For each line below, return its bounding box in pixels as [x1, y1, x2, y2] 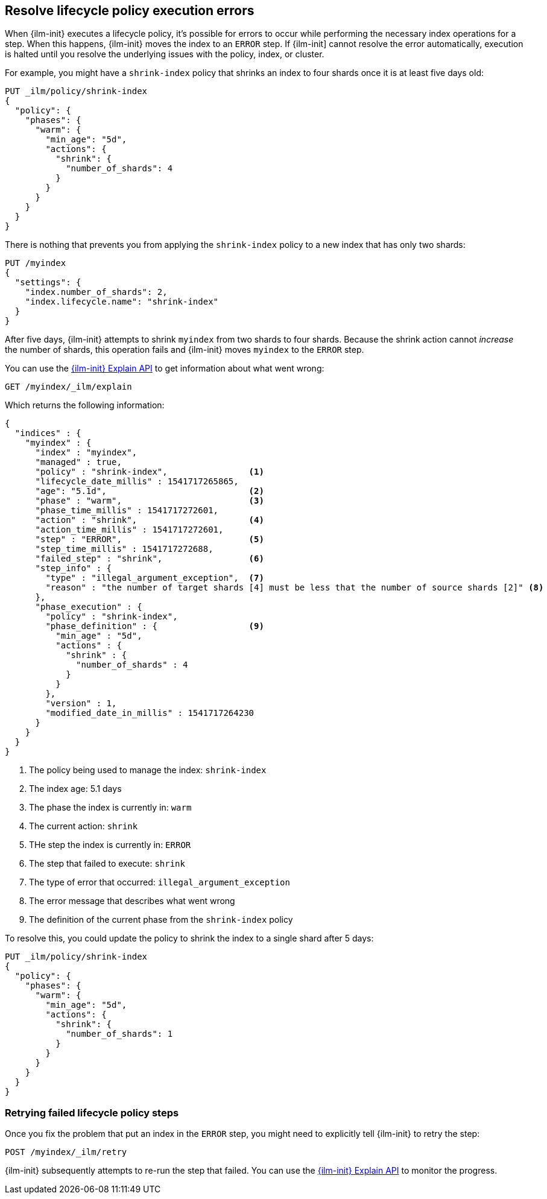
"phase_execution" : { [35, 602, 142, 612]
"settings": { [14, 277, 81, 288]
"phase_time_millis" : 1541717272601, [35, 505, 219, 516]
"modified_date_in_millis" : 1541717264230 [45, 708, 255, 718]
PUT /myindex [5, 258, 66, 268]
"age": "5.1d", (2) [35, 486, 264, 496]
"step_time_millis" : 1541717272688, [35, 544, 213, 554]
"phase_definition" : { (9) [45, 621, 264, 631]
